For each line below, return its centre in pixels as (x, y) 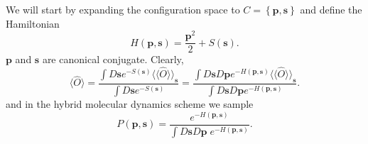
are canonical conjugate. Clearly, (113, 59)
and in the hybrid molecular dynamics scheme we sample (130, 104)
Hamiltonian (33, 23)
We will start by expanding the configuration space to (123, 9)
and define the (331, 9)
